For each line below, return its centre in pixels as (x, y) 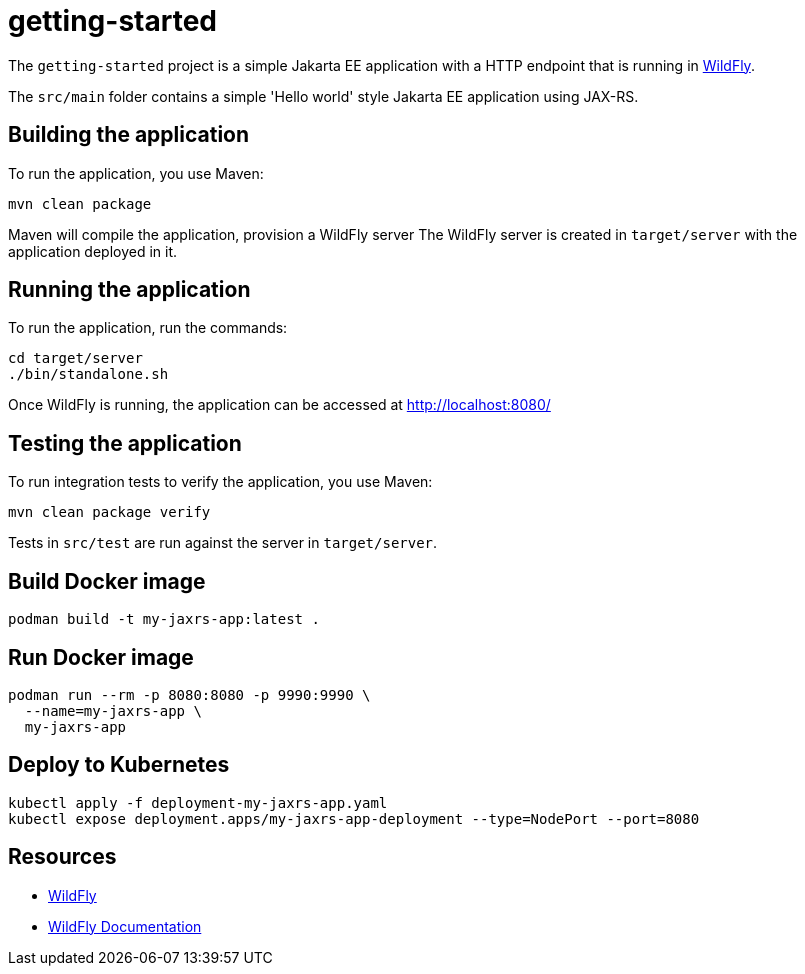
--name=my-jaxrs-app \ (113, 710)
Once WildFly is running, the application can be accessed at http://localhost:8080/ (279, 405)
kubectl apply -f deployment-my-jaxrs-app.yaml (198, 802)
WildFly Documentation (125, 926)
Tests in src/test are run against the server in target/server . (223, 543)
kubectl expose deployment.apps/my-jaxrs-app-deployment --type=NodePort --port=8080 (354, 818)
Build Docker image (107, 581)
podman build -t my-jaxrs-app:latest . (164, 619)
